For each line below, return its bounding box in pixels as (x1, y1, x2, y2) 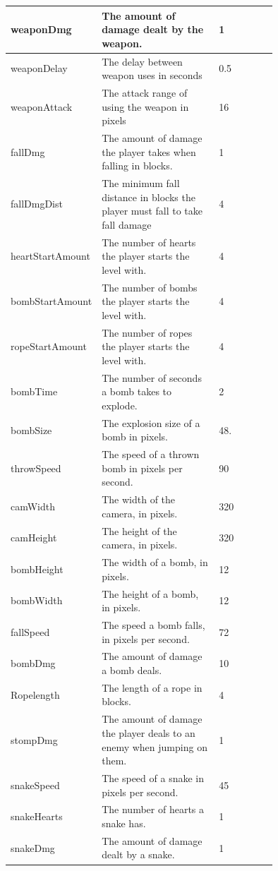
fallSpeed (11, 624, 50, 639)
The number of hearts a (102, 802, 205, 817)
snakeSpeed (11, 777, 60, 792)
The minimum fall (102, 176, 180, 191)
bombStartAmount (11, 294, 92, 308)
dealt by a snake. (102, 847, 175, 862)
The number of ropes (102, 325, 193, 340)
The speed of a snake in (102, 770, 204, 785)
